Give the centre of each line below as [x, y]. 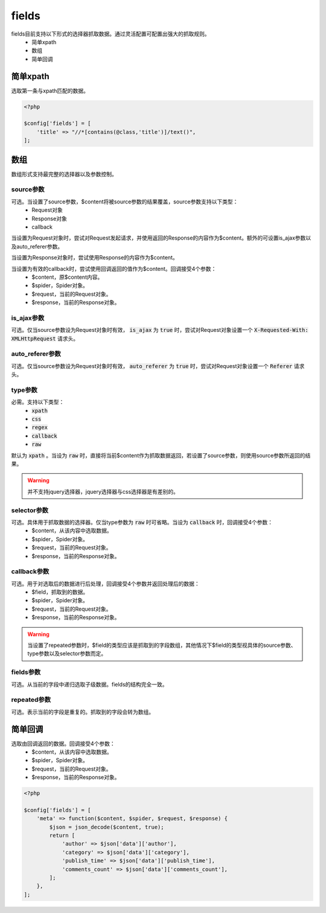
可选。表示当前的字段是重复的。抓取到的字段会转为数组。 [82, 711]
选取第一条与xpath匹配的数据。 [50, 91]
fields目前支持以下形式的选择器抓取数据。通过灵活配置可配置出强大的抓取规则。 [111, 34]
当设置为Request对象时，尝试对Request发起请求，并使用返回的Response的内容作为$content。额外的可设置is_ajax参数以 [161, 238]
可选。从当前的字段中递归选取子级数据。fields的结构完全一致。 [90, 684]
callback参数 [30, 571]
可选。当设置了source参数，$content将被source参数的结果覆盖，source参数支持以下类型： [125, 202]
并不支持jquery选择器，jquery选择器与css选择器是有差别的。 [103, 491]
